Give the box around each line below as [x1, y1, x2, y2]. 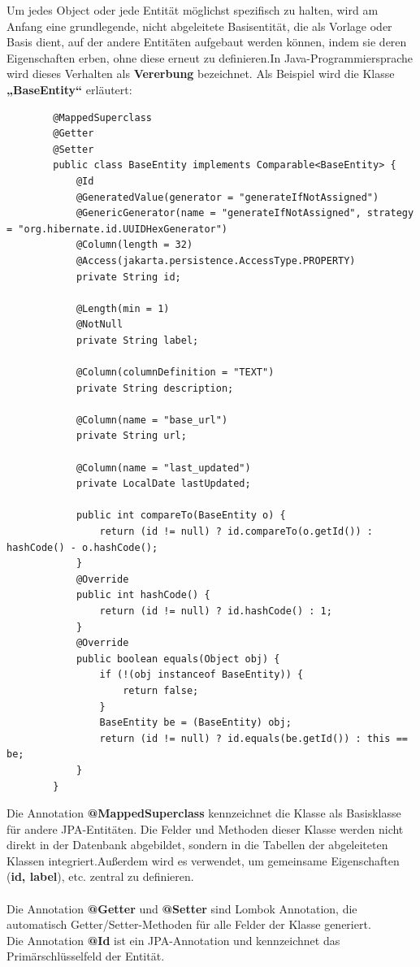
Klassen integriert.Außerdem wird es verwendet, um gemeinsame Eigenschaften [6, 852, 400, 869]
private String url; [76, 430, 187, 442]
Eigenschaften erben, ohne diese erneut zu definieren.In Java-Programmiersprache [6, 49, 414, 66]
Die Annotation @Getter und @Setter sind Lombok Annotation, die [6, 900, 357, 917]
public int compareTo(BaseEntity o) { [76, 510, 286, 522]
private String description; [76, 382, 234, 394]
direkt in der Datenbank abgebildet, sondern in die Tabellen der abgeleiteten [6, 836, 388, 853]
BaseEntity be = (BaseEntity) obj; [99, 717, 292, 729]
